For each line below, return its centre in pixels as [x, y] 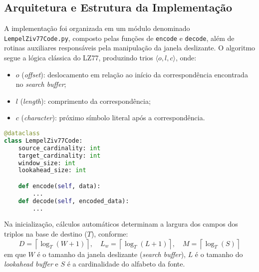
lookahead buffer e [31, 264]
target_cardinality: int [59, 155]
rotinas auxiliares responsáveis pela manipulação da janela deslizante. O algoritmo [130, 48]
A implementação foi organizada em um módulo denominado [97, 28]
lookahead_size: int [52, 170]
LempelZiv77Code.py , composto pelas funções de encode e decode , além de [119, 38]
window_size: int [47, 163]
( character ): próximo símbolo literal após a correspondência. [113, 118]
